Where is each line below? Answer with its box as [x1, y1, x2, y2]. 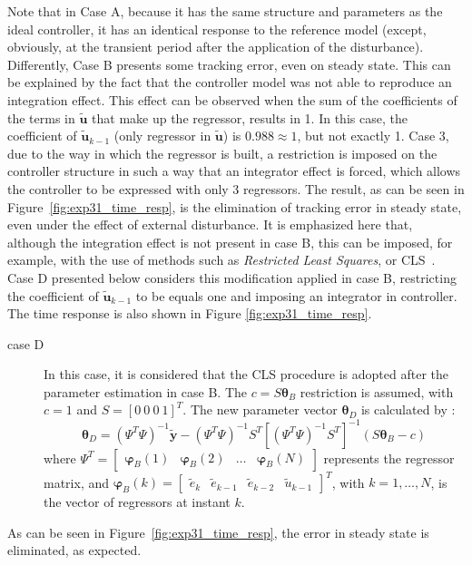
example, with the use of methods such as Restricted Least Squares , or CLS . [7, 250, 436, 269]
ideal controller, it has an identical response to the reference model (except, [7, 19, 427, 38]
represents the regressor [323, 448, 455, 467]
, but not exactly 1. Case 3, [297, 126, 449, 145]
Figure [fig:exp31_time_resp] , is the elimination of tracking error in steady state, [7, 197, 462, 216]
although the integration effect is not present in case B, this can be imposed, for [7, 232, 453, 251]
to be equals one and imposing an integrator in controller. [135, 286, 457, 305]
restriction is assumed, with [300, 382, 454, 401]
